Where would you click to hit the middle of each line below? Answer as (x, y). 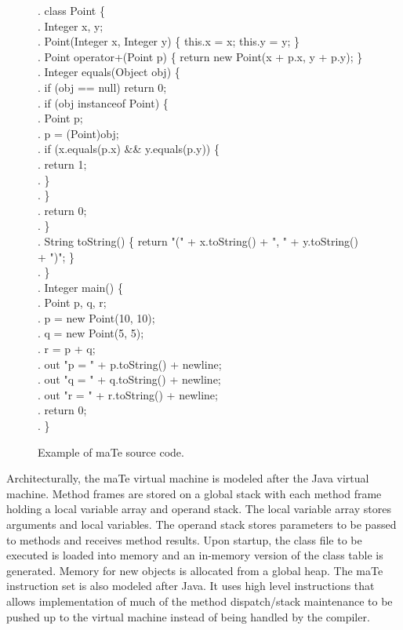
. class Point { (71, 10)
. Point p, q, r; (72, 302)
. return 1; (62, 164)
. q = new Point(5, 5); (91, 333)
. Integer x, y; (71, 25)
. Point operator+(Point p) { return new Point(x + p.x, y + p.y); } (200, 56)
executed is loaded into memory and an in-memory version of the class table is (195, 555)
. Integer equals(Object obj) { (109, 72)
